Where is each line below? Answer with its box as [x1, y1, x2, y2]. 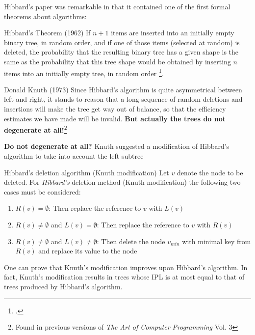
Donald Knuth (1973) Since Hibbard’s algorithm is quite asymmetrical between [4, 84, 242, 94]
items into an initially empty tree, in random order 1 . [4, 66, 164, 78]
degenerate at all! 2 [4, 123, 67, 135]
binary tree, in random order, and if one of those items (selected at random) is [4, 37, 240, 47]
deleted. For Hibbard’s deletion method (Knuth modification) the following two [4, 177, 241, 187]
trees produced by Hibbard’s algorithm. [4, 281, 123, 291]
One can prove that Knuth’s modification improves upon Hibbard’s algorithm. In [4, 262, 248, 272]
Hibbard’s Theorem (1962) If [4, 28, 91, 38]
